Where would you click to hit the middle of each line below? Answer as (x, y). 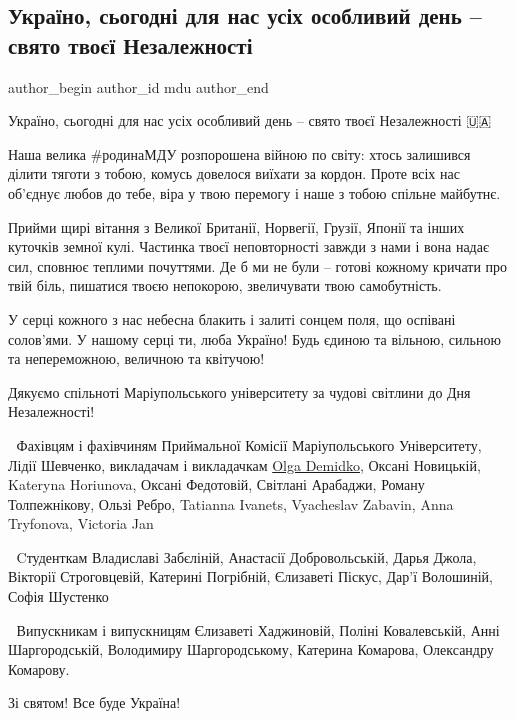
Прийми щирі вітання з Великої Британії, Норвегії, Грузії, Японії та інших (236, 226)
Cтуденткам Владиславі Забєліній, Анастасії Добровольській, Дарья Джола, (246, 556)
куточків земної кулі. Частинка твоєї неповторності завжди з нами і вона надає (248, 246)
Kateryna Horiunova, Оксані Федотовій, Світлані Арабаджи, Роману (216, 484)
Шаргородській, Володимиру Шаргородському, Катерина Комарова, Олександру (251, 649)
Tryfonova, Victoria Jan (81, 523)
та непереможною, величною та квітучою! (136, 358)
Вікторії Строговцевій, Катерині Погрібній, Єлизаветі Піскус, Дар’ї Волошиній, (250, 576)
